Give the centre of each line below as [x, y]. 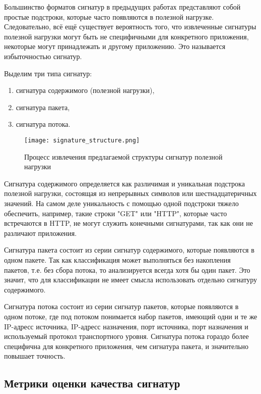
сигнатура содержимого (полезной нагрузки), [85, 90]
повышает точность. [35, 356]
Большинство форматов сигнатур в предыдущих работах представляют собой [122, 7]
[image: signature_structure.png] [82, 140]
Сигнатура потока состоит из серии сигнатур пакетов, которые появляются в [121, 306]
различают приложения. [41, 233]
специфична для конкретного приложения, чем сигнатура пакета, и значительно [126, 346]
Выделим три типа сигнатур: [48, 73]
